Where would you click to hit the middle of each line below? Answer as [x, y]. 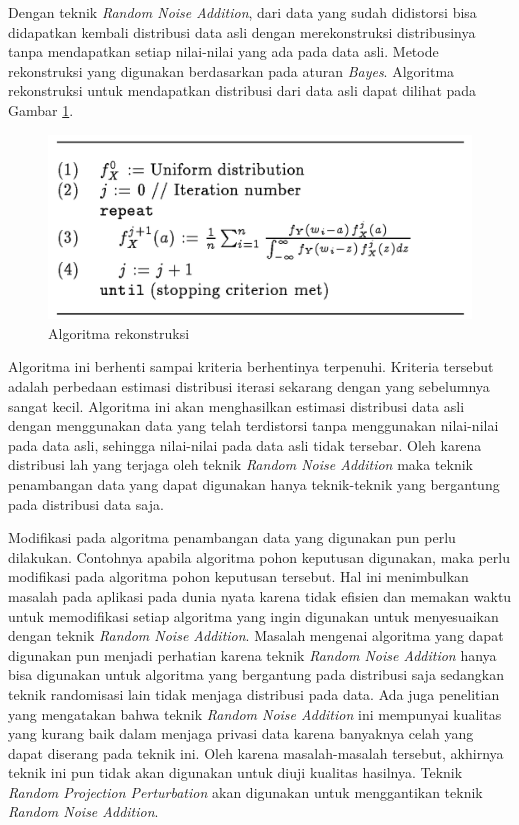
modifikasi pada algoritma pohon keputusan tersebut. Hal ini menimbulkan [238, 576]
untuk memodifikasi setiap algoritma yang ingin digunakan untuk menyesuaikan [253, 615]
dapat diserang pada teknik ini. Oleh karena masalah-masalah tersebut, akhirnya [256, 752]
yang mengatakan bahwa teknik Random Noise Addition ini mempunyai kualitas [255, 713]
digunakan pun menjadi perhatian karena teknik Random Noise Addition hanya [252, 654]
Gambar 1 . [41, 109]
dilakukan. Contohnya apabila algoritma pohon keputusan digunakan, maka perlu [259, 556]
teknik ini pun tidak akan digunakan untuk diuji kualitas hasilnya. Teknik [235, 772]
